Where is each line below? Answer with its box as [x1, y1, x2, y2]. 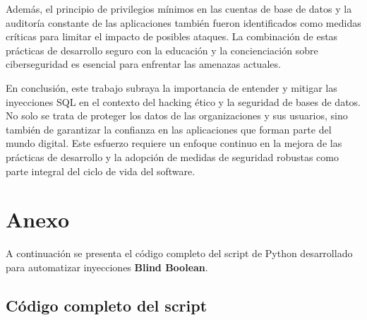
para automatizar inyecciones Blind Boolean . [6, 259, 208, 274]
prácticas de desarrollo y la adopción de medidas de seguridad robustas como [6, 149, 339, 164]
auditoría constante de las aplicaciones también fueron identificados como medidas [6, 15, 361, 30]
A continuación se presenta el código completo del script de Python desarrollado [6, 246, 353, 261]
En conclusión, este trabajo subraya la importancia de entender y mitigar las [6, 80, 337, 95]
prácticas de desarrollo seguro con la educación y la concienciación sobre [6, 42, 318, 57]
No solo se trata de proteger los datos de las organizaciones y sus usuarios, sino [6, 108, 348, 123]
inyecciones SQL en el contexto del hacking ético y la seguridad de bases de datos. [6, 94, 361, 109]
